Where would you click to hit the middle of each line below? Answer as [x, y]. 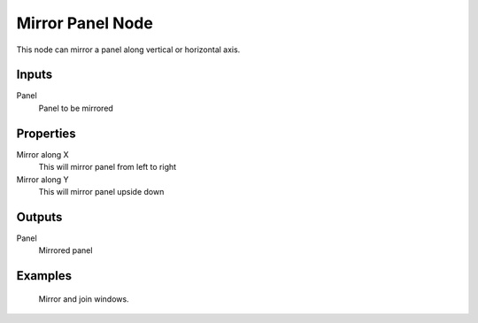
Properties [46, 133]
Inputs [35, 75]
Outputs [39, 217]
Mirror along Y [43, 179]
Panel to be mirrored [76, 108]
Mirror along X [43, 154]
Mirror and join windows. [84, 299]
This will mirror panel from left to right [108, 167]
